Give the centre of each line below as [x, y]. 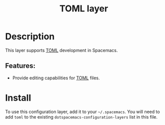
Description [30, 36]
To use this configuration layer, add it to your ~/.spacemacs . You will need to [83, 112]
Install [18, 98]
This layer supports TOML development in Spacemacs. [62, 50]
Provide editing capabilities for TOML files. [56, 78]
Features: [20, 66]
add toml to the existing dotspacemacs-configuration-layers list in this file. [82, 117]
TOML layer [84, 9]
